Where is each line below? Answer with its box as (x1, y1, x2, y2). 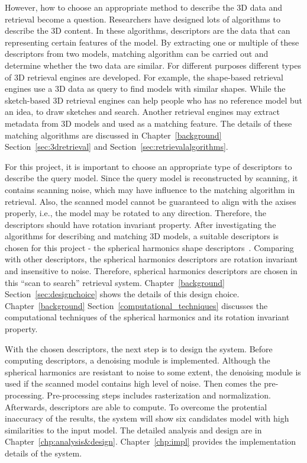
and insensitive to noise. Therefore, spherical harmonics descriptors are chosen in (5, 265, 298, 277)
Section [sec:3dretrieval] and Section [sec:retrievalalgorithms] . (5, 140, 228, 153)
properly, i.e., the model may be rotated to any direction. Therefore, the (5, 207, 267, 219)
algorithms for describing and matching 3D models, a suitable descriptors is (5, 230, 279, 242)
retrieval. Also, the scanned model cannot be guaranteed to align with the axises (5, 195, 296, 207)
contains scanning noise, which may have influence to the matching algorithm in (5, 183, 295, 195)
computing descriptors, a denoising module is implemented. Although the (5, 354, 270, 366)
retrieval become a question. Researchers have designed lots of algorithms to (5, 12, 280, 25)
